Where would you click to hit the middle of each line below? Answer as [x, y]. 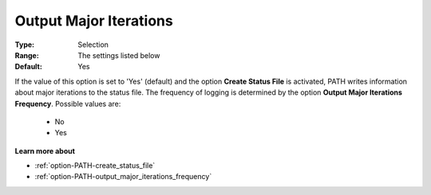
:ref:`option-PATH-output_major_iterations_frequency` [123, 177]
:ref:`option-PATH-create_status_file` [95, 166]
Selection [93, 45]
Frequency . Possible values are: [68, 103]
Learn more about [45, 150]
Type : [25, 45]
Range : [27, 55]
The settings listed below [119, 55]
